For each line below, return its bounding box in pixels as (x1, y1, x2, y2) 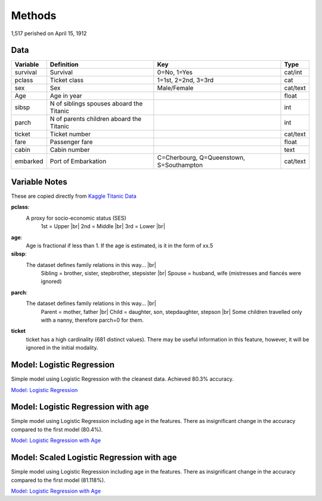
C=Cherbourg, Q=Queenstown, (157, 154, 246, 162)
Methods (11, 9, 57, 22)
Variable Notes (11, 176, 68, 187)
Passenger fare (49, 138, 93, 146)
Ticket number (49, 130, 91, 138)
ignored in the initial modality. (26, 344, 98, 351)
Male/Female (157, 84, 194, 92)
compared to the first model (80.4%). (11, 426, 103, 433)
